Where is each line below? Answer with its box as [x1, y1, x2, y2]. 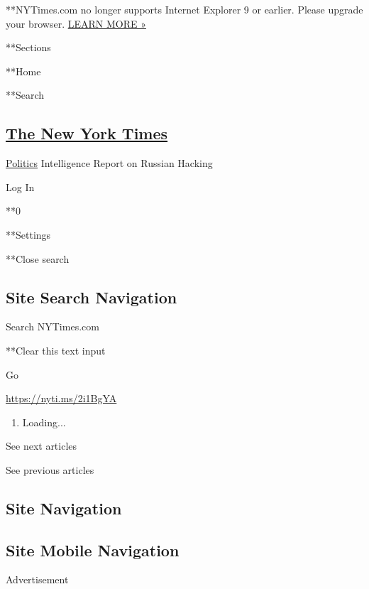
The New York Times [6, 122, 168, 144]
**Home [6, 63, 41, 78]
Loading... [22, 414, 66, 429]
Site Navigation [6, 497, 122, 519]
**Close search [6, 251, 70, 266]
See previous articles [6, 462, 94, 477]
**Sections [6, 40, 51, 55]
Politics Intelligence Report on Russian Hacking [6, 156, 213, 171]
